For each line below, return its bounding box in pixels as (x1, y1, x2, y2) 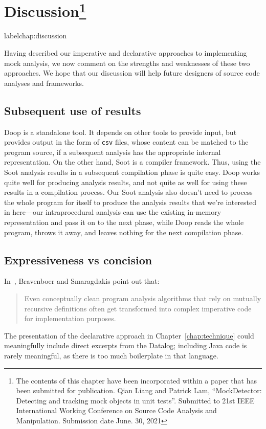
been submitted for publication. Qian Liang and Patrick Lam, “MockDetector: (16, 385, 262, 396)
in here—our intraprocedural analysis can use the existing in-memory (4, 207, 221, 217)
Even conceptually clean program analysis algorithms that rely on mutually (24, 293, 261, 304)
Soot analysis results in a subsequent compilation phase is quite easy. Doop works (4, 167, 260, 177)
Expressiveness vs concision (4, 252, 152, 267)
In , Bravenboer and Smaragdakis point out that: (4, 276, 160, 286)
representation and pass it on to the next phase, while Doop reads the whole (4, 217, 244, 228)
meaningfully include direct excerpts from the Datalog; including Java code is (4, 340, 247, 351)
